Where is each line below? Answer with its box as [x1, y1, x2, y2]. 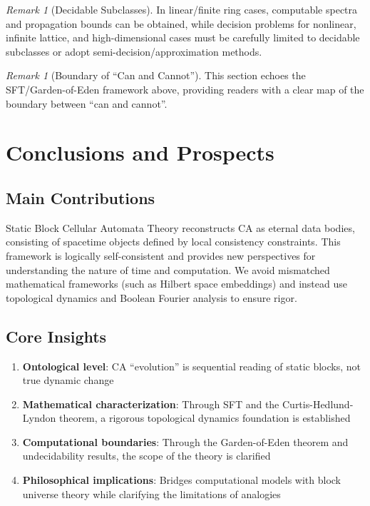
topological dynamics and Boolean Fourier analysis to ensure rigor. [6, 290, 297, 305]
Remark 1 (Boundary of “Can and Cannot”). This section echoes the [6, 68, 306, 83]
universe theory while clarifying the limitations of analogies [22, 486, 281, 501]
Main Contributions [6, 186, 155, 208]
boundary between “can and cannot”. [6, 96, 168, 111]
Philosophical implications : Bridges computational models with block [22, 472, 341, 487]
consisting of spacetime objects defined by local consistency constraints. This [6, 234, 341, 249]
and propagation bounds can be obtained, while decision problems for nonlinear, [6, 16, 356, 31]
